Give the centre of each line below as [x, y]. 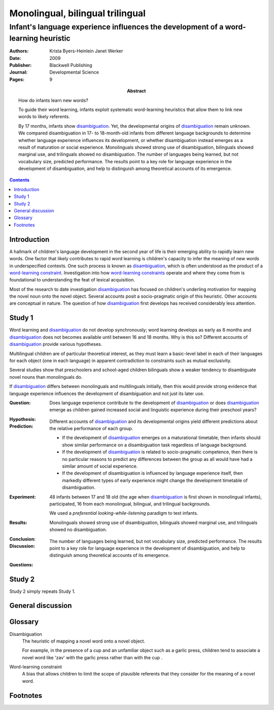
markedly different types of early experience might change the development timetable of [155, 480]
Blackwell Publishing [71, 65]
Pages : [17, 79]
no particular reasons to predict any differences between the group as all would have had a [157, 459]
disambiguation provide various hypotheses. [56, 344]
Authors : [19, 51]
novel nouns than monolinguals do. [46, 377]
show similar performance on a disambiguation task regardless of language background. [155, 445]
